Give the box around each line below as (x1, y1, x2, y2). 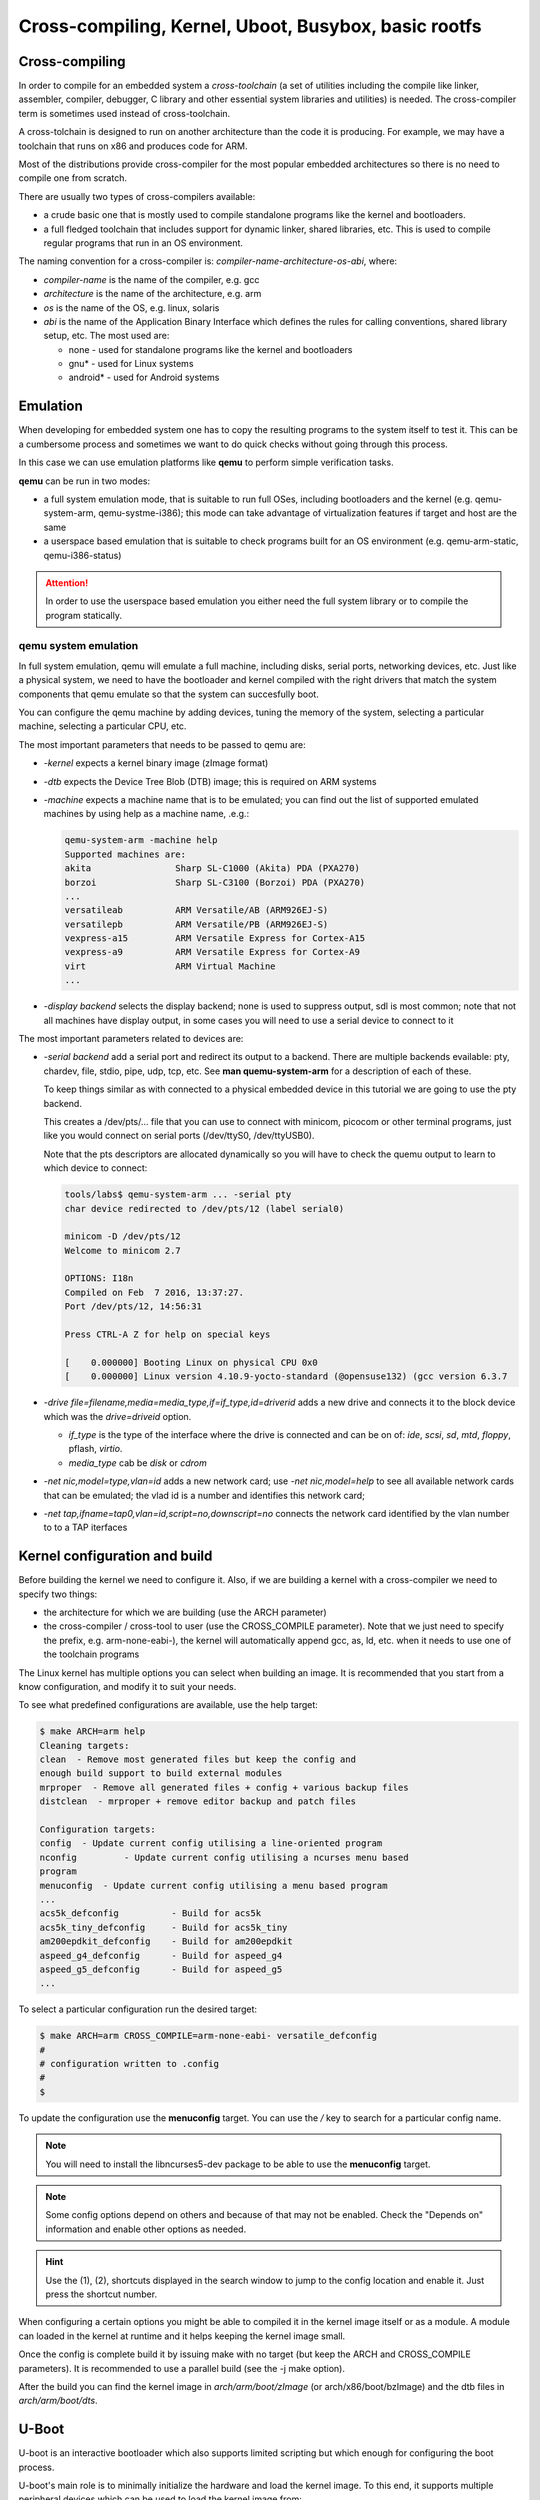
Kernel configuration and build (18, 1548, 213, 1565)
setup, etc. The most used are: (43, 330, 170, 342)
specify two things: (18, 1588, 98, 1600)
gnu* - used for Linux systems (68, 358, 194, 370)
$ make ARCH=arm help (39, 1726, 146, 1737)
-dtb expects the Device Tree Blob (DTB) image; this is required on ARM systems (43, 775, 377, 787)
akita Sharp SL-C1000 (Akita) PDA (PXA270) (64, 863, 360, 874)
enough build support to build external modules (39, 1768, 283, 1779)
